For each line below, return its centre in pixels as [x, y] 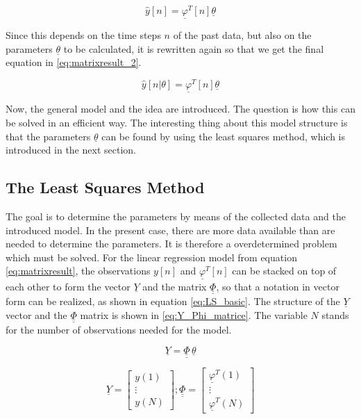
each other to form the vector [68, 286]
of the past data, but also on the [242, 35]
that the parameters [48, 136]
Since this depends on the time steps [83, 35]
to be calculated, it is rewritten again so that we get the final [194, 48]
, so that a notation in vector [278, 286]
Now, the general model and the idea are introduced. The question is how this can [180, 109]
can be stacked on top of [284, 271]
